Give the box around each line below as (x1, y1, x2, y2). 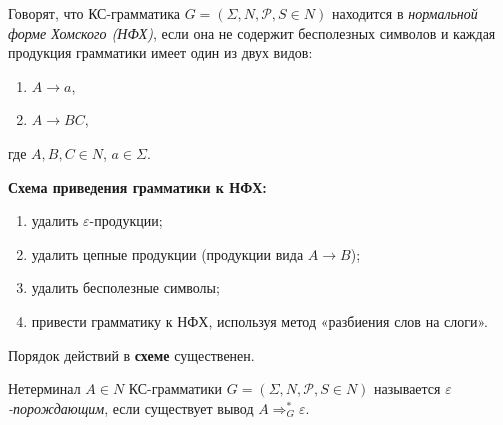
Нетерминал (8, 378, 81, 399)
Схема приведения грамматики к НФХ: (8, 176, 267, 197)
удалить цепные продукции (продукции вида (31, 243, 304, 264)
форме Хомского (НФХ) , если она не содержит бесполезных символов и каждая (8, 22, 496, 43)
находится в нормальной (331, 3, 478, 23)
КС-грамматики (128, 378, 223, 399)
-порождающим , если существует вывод (8, 397, 254, 418)
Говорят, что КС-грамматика (8, 3, 180, 23)
